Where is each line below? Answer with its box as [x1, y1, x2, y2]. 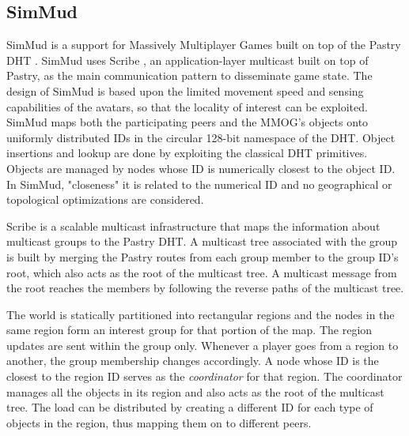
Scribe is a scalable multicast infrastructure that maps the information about [6, 217, 381, 234]
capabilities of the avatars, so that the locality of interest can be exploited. [6, 98, 368, 115]
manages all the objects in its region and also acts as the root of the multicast [6, 383, 384, 400]
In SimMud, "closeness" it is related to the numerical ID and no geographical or [6, 175, 392, 192]
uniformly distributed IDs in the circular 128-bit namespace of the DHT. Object [6, 129, 396, 145]
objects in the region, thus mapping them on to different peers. [6, 414, 312, 430]
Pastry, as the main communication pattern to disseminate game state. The [6, 67, 373, 84]
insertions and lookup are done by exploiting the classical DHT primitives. [6, 145, 368, 161]
